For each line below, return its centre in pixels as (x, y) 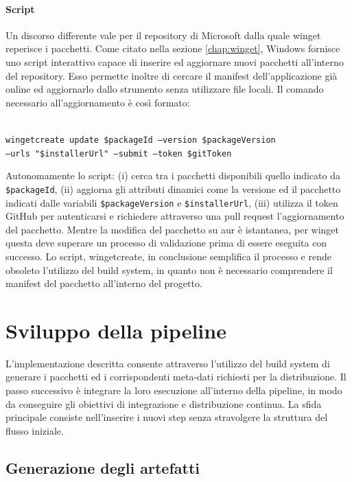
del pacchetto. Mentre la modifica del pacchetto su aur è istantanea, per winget (172, 229)
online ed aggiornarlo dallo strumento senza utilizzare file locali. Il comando (165, 89)
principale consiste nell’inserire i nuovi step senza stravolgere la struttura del (167, 417)
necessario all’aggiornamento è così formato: (98, 102)
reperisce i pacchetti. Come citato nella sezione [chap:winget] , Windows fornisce (173, 48)
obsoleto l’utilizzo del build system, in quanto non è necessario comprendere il (169, 269)
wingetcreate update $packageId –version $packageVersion (141, 140)
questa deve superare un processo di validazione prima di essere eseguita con (166, 243)
